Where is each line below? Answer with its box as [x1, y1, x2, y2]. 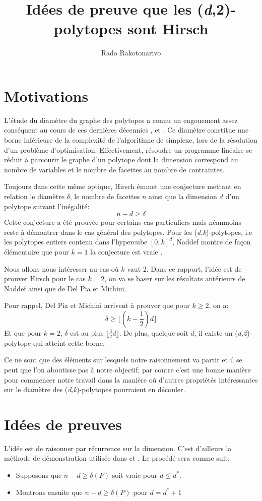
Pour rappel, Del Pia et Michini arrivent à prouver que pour [4, 300, 190, 310]
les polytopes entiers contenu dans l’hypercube [4, 236, 148, 247]
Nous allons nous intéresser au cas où [4, 263, 119, 274]
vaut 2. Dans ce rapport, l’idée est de [127, 263, 242, 274]
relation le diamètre [4, 191, 64, 201]
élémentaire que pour [4, 246, 69, 257]
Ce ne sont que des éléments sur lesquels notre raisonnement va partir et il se [4, 354, 242, 365]
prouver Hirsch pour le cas [4, 273, 86, 284]
